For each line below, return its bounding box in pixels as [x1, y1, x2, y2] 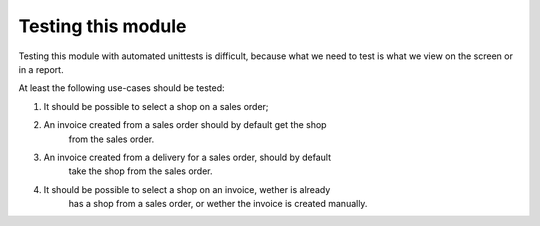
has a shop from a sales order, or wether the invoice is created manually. [68, 198, 368, 210]
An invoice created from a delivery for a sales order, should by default [43, 151, 332, 163]
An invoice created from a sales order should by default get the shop [43, 119, 327, 131]
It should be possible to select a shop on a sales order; [43, 100, 269, 112]
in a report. [18, 63, 64, 75]
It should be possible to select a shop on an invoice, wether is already [43, 183, 331, 195]
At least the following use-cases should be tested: [18, 82, 225, 94]
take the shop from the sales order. [68, 165, 214, 177]
